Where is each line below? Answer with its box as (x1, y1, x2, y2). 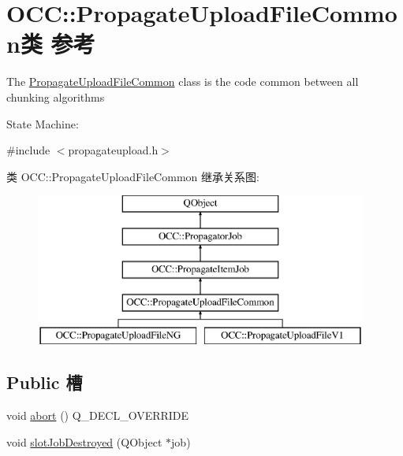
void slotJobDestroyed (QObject (6, 433, 162, 450)
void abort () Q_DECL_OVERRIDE (6, 407, 189, 424)
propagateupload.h (68, 142, 159, 158)
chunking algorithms (6, 88, 105, 105)
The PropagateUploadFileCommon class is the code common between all (6, 73, 359, 90)
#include (6, 142, 50, 158)
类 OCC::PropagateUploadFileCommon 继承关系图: (6, 168, 259, 184)
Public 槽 (6, 370, 83, 395)
